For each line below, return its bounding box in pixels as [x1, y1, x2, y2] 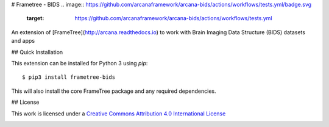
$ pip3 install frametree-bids [22, 74, 116, 81]
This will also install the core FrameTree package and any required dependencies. [11, 87, 216, 95]
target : [26, 15, 44, 22]
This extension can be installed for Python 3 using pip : [11, 59, 148, 67]
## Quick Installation [11, 48, 63, 56]
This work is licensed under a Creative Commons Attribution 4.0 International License [11, 110, 226, 117]
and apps [11, 37, 35, 45]
